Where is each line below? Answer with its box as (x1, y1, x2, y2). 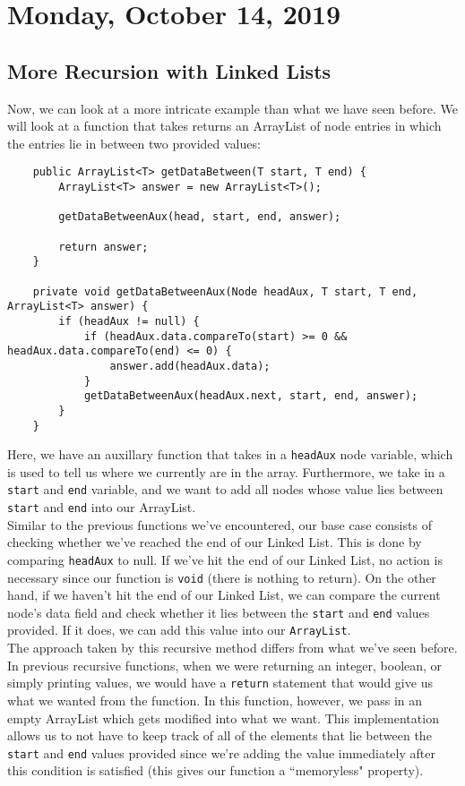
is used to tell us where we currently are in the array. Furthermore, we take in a (7, 462, 445, 481)
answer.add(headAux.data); (109, 359, 271, 372)
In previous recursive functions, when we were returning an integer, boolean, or (7, 655, 443, 674)
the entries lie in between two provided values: (7, 133, 261, 152)
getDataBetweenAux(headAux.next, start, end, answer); (83, 389, 418, 403)
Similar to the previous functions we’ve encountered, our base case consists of (7, 515, 432, 534)
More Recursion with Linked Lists (7, 56, 332, 84)
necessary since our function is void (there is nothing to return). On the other (7, 568, 436, 586)
